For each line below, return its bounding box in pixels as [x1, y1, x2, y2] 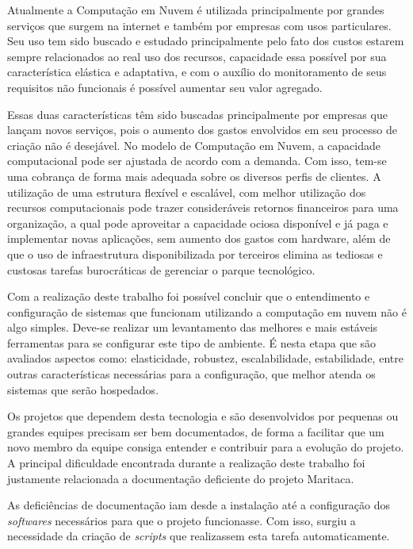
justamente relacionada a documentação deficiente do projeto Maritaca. [7, 470, 354, 486]
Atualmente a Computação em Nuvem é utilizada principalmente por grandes [7, 2, 384, 17]
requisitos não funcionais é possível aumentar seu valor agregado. [7, 79, 323, 95]
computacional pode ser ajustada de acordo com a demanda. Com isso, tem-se [7, 152, 387, 169]
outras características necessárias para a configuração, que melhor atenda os [7, 366, 376, 382]
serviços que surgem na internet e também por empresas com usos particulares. [7, 17, 392, 33]
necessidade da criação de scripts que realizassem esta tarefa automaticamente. [7, 528, 390, 544]
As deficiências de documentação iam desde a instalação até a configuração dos [7, 497, 390, 513]
